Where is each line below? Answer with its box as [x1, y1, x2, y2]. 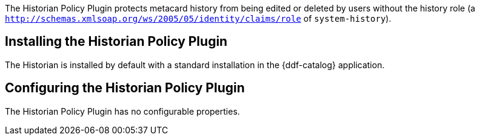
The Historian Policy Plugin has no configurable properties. [5, 106, 240, 116]
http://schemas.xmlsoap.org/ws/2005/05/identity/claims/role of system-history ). [5, 13, 392, 24]
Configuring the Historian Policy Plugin [5, 80, 245, 96]
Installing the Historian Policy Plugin [5, 34, 228, 49]
